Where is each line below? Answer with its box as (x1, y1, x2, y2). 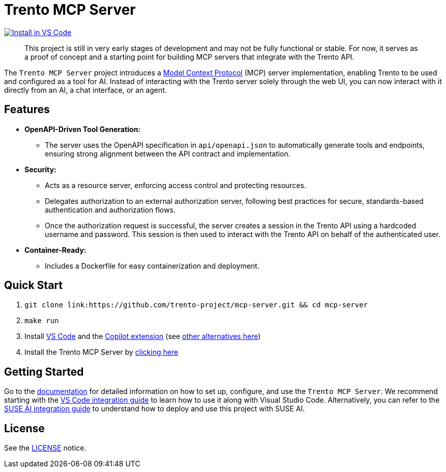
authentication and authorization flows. (45, 205, 176, 214)
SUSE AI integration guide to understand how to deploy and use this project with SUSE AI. (4, 404, 305, 413)
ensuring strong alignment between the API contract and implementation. (45, 149, 291, 158)
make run (24, 317, 59, 325)
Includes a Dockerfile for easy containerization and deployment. (45, 261, 260, 270)
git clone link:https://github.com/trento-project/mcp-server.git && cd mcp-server (24, 301, 368, 309)
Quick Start (4, 279, 63, 292)
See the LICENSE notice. (4, 443, 87, 453)
